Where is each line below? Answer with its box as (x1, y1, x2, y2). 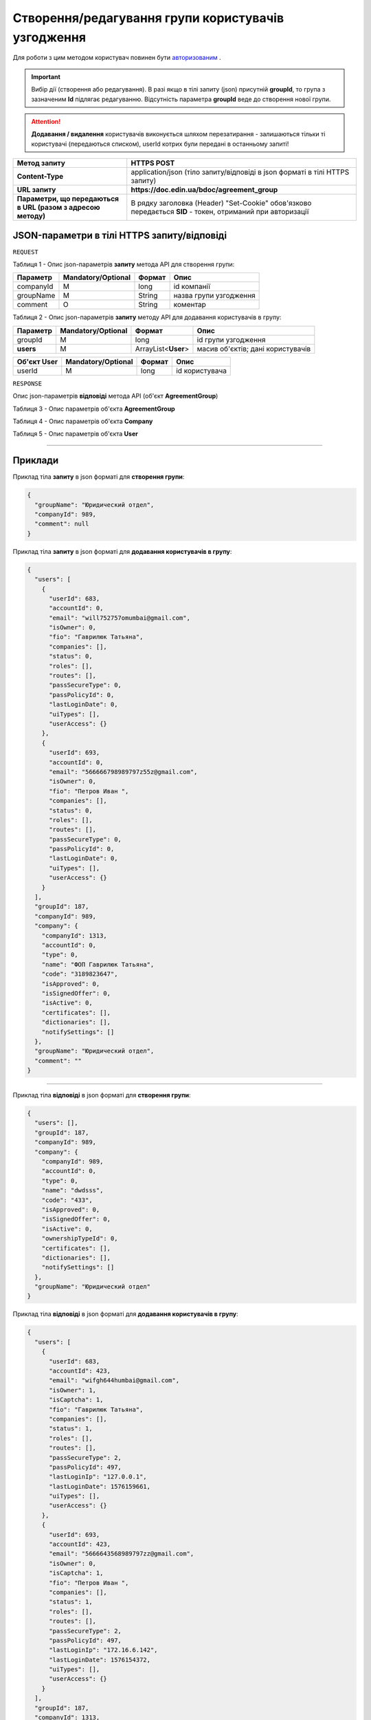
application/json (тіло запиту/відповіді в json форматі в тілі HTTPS (131, 167, 350, 177)
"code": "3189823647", (41, 970, 118, 978)
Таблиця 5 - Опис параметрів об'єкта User (12, 430, 139, 438)
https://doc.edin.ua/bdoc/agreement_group (131, 185, 278, 195)
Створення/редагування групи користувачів (12, 10, 284, 25)
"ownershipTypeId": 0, (41, 1235, 118, 1243)
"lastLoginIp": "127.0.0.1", (49, 1473, 147, 1481)
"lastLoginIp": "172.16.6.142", (49, 1646, 158, 1654)
